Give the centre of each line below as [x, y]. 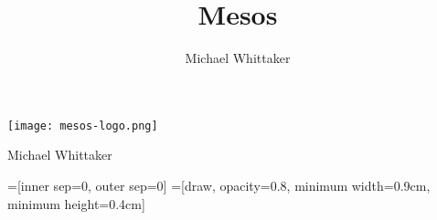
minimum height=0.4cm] [76, 203]
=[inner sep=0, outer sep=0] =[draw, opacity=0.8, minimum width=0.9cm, [219, 185]
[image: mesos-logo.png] [83, 126]
